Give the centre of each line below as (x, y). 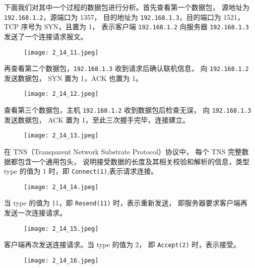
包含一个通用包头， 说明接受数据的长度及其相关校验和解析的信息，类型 (133, 161)
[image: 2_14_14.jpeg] (61, 187)
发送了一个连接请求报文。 (46, 36)
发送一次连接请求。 (35, 213)
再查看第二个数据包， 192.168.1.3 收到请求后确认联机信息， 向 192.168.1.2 (127, 68)
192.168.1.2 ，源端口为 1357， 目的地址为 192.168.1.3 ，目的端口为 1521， (124, 17)
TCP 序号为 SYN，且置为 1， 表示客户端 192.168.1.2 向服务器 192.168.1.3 (127, 27)
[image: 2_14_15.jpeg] (61, 229)
